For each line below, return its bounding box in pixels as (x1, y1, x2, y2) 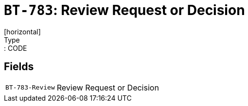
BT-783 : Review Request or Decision (4, 2, 245, 18)
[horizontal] (4, 27, 41, 36)
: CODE (4, 44, 27, 52)
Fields (4, 61, 34, 73)
